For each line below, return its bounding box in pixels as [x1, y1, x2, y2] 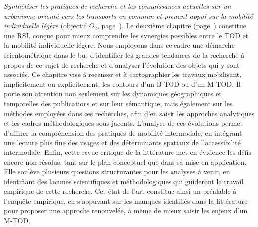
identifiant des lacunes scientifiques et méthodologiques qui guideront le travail [4, 176, 244, 186]
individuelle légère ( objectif [4, 20, 86, 31]
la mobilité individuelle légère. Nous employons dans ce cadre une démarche [4, 40, 235, 50]
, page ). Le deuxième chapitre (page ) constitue [97, 20, 246, 31]
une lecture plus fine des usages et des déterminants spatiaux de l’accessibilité [4, 137, 241, 148]
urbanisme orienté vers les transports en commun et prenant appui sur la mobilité [4, 10, 253, 21]
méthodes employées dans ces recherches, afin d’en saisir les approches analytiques [4, 108, 255, 118]
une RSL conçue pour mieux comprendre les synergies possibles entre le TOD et [4, 30, 249, 40]
